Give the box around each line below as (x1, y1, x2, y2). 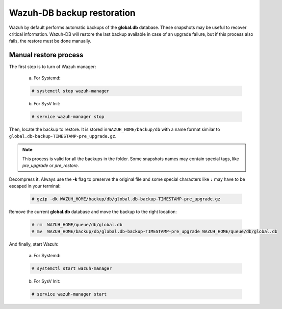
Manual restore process (9, 51, 83, 59)
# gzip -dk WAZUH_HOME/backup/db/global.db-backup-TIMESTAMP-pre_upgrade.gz (31, 196, 221, 202)
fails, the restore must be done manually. (9, 38, 92, 44)
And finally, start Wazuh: (9, 241, 59, 247)
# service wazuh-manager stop (31, 114, 104, 119)
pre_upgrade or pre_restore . (22, 163, 79, 168)
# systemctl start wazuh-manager (31, 265, 112, 271)
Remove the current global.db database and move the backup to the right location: (9, 209, 177, 214)
